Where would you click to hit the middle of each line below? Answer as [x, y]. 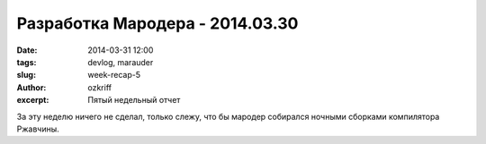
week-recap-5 [114, 75]
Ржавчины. [38, 129]
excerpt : [33, 100]
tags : [27, 62]
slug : [26, 75]
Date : [27, 50]
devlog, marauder [121, 62]
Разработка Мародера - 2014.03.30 [157, 23]
